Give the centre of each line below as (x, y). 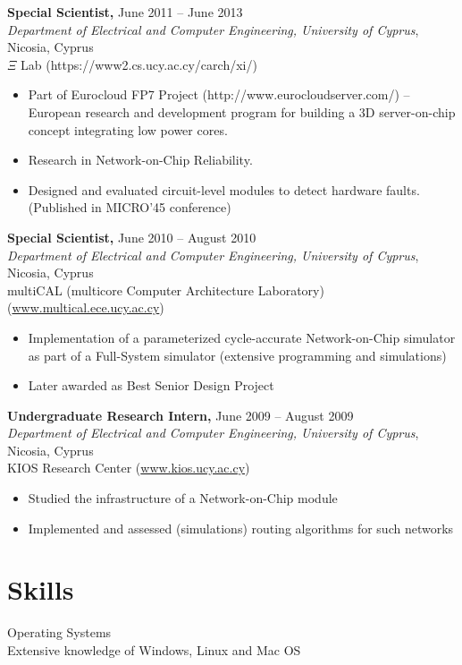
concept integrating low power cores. (128, 129)
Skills (41, 589)
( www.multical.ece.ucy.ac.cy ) (86, 307)
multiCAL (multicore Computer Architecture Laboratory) (166, 290)
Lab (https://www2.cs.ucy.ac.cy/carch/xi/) (139, 64)
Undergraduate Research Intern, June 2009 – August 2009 (181, 415)
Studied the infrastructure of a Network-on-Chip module (183, 498)
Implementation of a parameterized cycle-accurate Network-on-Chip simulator (242, 337)
